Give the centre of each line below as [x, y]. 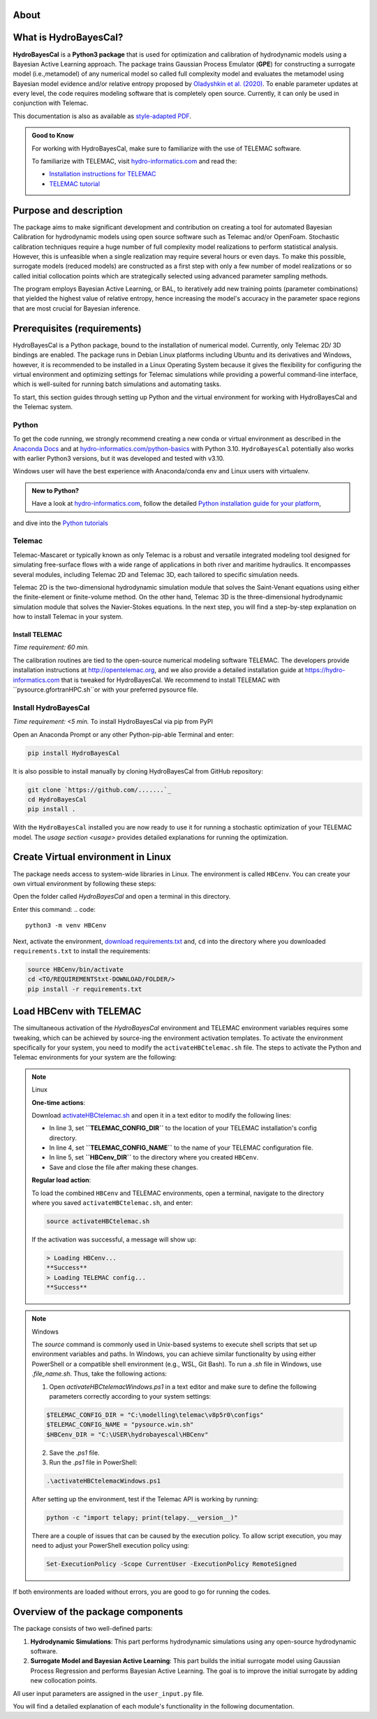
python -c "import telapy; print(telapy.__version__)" [142, 1517]
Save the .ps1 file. [75, 1453]
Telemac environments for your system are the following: [95, 1057]
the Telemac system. [43, 407]
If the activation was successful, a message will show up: [114, 1240]
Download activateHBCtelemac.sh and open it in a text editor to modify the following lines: [161, 1115]
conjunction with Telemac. [51, 103]
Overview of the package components [98, 1612]
